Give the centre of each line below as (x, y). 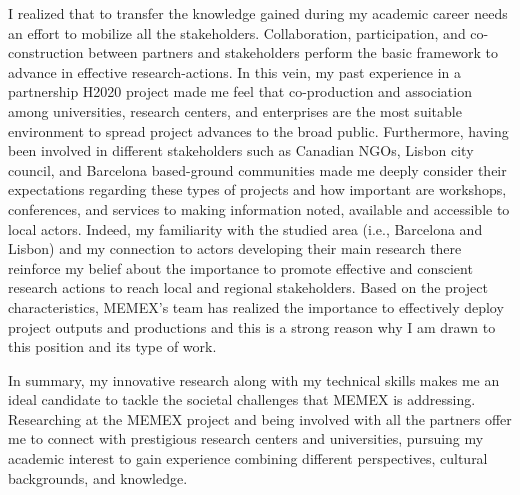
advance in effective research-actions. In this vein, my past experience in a (235, 71)
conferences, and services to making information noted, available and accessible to (259, 208)
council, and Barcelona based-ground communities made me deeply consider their (257, 169)
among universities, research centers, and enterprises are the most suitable (235, 110)
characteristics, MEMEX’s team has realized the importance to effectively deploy (256, 306)
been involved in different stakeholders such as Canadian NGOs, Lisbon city (241, 150)
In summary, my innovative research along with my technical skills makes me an (254, 379)
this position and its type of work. (112, 346)
